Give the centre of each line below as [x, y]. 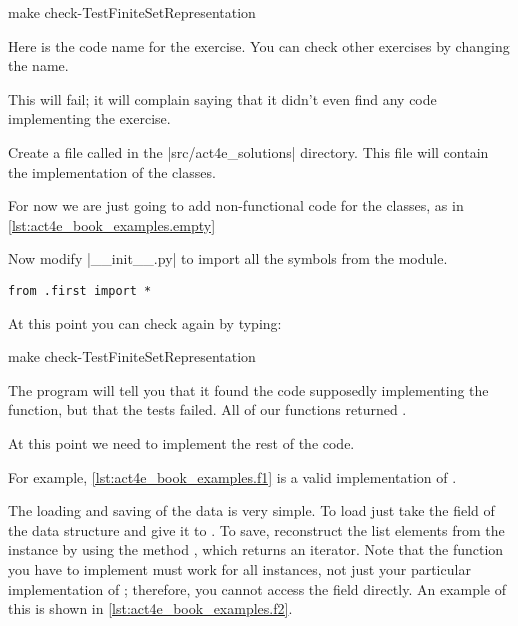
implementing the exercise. [89, 118]
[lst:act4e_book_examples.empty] [112, 224]
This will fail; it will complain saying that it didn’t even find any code [222, 98]
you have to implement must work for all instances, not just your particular [239, 568]
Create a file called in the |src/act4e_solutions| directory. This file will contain [248, 151]
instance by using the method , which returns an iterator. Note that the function [256, 549]
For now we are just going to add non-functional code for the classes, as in [236, 205]
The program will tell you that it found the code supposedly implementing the [248, 389]
